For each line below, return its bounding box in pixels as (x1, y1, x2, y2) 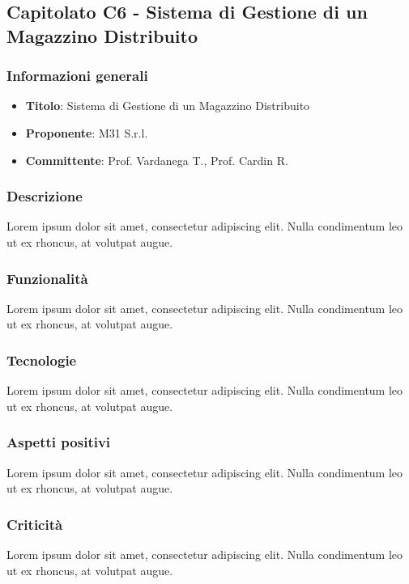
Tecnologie (6, 349, 77, 370)
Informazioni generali (6, 66, 148, 86)
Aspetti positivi (6, 432, 111, 452)
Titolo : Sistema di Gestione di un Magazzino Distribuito (25, 97, 310, 114)
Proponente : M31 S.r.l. (25, 124, 148, 141)
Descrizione (6, 186, 83, 206)
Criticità (6, 514, 63, 534)
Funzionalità (6, 268, 88, 288)
